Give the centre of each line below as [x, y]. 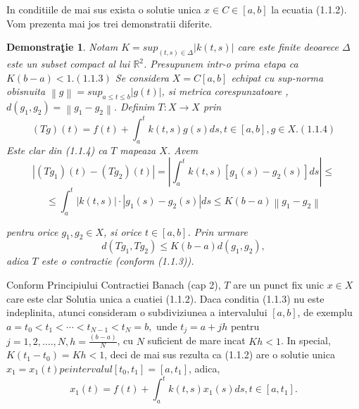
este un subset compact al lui [68, 64]
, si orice [122, 231]
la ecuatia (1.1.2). [309, 9]
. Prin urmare [218, 231]
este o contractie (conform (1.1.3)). [118, 261]
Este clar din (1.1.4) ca [57, 150]
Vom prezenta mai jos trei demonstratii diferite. [109, 23]
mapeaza [138, 150]
